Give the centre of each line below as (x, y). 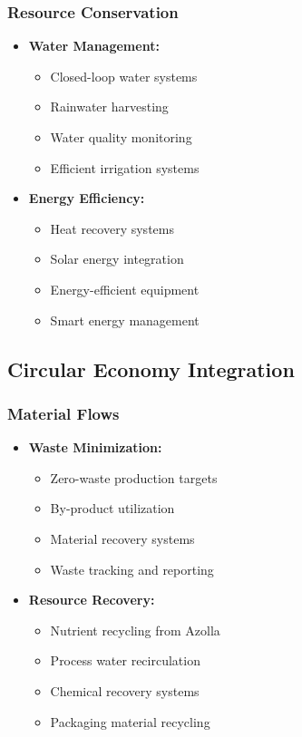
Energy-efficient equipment (125, 289)
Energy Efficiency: (87, 198)
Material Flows (63, 413)
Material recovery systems (122, 538)
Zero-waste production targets (134, 477)
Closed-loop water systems (124, 76)
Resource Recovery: (92, 600)
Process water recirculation (125, 660)
